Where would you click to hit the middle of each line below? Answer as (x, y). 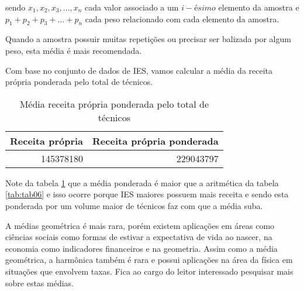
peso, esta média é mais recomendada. (74, 50)
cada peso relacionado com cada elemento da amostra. (182, 18)
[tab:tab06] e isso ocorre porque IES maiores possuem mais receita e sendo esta (147, 194)
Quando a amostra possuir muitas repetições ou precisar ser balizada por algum (148, 39)
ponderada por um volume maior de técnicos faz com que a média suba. (134, 205)
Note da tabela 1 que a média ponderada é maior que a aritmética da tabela (142, 182)
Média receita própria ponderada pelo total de (114, 104)
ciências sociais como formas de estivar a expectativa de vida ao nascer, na (139, 237)
